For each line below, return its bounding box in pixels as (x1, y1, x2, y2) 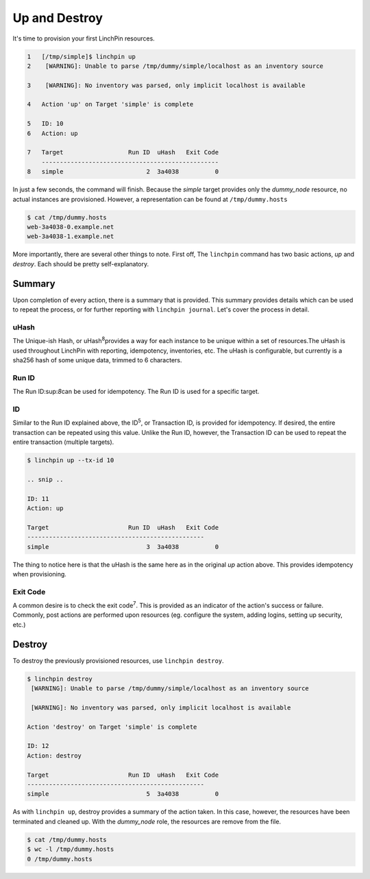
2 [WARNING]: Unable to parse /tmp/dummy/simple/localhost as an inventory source (27, 62, 323, 70)
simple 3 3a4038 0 (27, 543, 219, 550)
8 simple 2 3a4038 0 (27, 168, 219, 176)
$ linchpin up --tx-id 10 (27, 456, 114, 464)
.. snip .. (27, 476, 64, 483)
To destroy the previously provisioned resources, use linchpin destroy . (12, 656, 224, 665)
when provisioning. (12, 570, 66, 578)
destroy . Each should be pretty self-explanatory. (12, 259, 149, 268)
